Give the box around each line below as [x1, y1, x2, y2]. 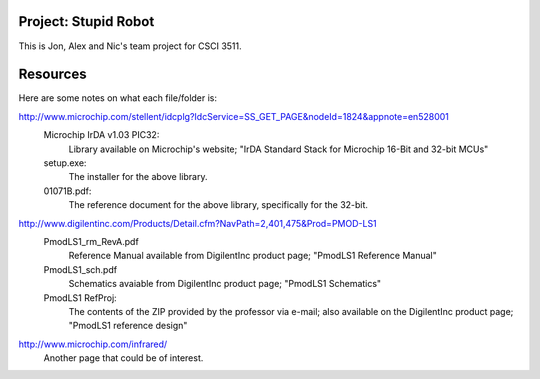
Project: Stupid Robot [18, 13, 155, 30]
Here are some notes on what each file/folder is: [18, 92, 218, 104]
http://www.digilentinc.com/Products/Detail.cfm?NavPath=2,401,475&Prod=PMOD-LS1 [18, 217, 377, 229]
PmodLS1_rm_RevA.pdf [43, 235, 139, 247]
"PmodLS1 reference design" [68, 320, 188, 332]
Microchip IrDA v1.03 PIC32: [43, 129, 160, 141]
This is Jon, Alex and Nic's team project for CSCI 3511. [18, 40, 242, 52]
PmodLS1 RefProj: [43, 291, 117, 304]
